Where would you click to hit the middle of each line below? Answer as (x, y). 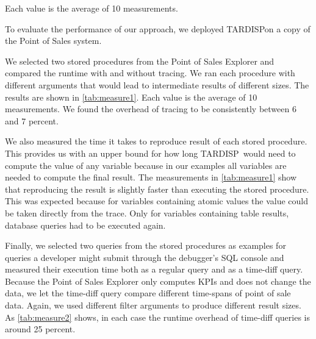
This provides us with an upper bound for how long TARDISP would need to (150, 153)
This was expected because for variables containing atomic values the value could (157, 201)
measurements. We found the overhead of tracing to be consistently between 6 (151, 109)
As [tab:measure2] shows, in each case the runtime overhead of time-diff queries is (157, 317)
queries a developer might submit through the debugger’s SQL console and (145, 257)
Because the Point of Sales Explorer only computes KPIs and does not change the (158, 281)
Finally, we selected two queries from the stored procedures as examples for (145, 245)
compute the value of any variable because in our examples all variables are (146, 165)
